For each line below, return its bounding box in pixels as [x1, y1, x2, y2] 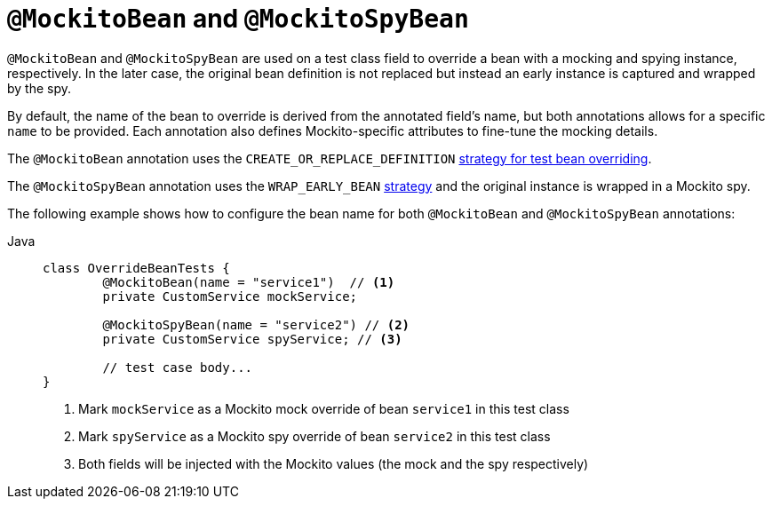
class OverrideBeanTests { [43, 260, 230, 275]
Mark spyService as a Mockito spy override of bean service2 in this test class [78, 428, 551, 444]
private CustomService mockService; [102, 289, 358, 304]
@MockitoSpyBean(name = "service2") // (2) [102, 317, 410, 332]
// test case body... [102, 360, 253, 375]
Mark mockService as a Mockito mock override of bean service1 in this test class [78, 400, 569, 416]
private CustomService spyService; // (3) [102, 331, 402, 346]
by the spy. [7, 80, 72, 96]
